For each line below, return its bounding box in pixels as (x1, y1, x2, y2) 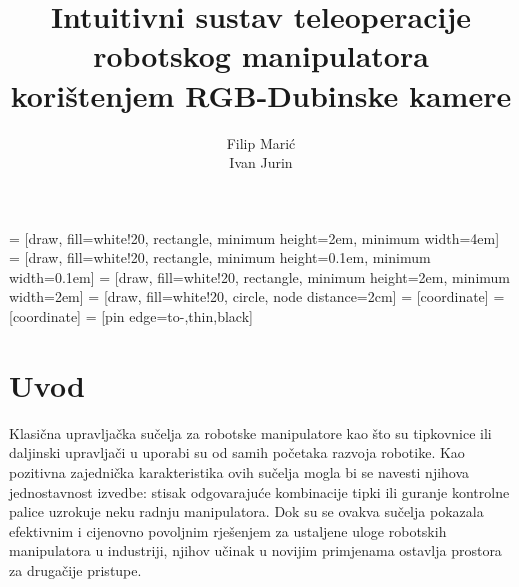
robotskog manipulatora (93, 35, 429, 76)
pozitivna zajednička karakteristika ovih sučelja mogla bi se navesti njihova (9, 461, 470, 482)
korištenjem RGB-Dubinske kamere (10, 74, 512, 115)
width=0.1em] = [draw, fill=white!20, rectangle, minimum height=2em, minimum (9, 266, 510, 287)
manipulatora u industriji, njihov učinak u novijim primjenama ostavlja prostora (9, 540, 502, 561)
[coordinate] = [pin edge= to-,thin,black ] (9, 306, 253, 327)
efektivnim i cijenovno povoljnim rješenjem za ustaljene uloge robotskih (9, 520, 447, 541)
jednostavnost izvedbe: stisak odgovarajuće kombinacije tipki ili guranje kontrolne (9, 481, 510, 502)
